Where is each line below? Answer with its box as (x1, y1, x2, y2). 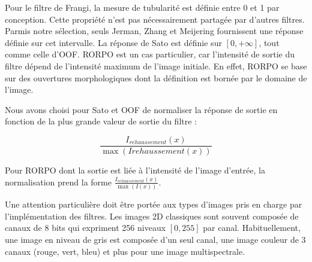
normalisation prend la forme (5, 175, 112, 188)
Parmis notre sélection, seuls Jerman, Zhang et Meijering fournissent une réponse (5, 25, 304, 37)
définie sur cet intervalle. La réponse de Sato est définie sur (5, 36, 222, 48)
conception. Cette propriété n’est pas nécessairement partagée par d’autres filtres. (5, 13, 305, 25)
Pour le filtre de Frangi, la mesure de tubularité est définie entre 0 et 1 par (5, 1, 280, 13)
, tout (259, 36, 280, 48)
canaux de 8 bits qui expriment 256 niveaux (5, 221, 166, 234)
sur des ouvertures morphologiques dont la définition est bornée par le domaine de (5, 71, 307, 84)
